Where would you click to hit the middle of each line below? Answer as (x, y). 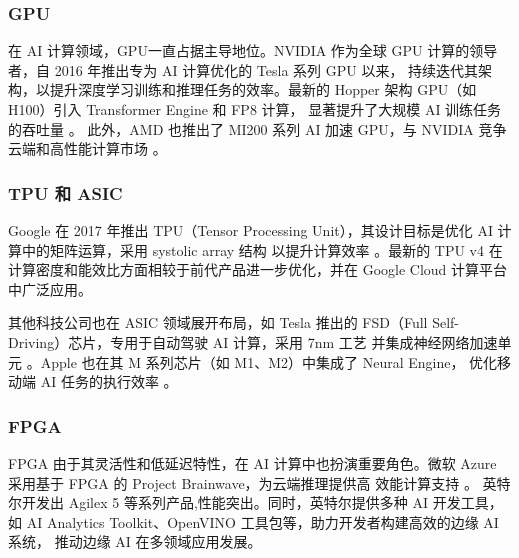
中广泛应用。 (50, 288)
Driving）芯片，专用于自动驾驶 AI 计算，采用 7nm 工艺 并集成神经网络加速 (253, 341)
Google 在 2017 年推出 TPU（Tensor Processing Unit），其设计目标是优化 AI (250, 230)
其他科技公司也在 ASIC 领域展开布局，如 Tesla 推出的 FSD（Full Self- (233, 322)
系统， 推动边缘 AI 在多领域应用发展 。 (135, 541)
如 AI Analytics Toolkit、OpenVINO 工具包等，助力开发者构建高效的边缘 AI (253, 521)
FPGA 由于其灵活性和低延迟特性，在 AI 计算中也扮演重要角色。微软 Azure (252, 462)
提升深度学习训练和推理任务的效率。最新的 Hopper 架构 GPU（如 (263, 89)
